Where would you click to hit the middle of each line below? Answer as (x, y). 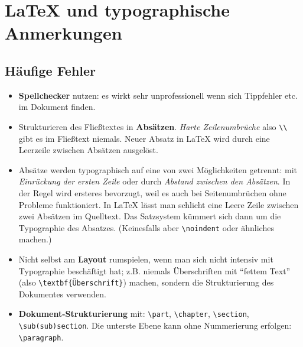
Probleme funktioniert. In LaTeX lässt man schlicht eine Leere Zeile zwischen (159, 204)
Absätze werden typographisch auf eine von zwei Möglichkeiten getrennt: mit (158, 169)
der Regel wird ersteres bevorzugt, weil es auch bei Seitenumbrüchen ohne (152, 192)
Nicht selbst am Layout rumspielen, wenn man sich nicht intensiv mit (146, 259)
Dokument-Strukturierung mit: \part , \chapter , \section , (134, 314)
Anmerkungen (63, 33)
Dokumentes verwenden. (62, 294)
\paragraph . (41, 337)
